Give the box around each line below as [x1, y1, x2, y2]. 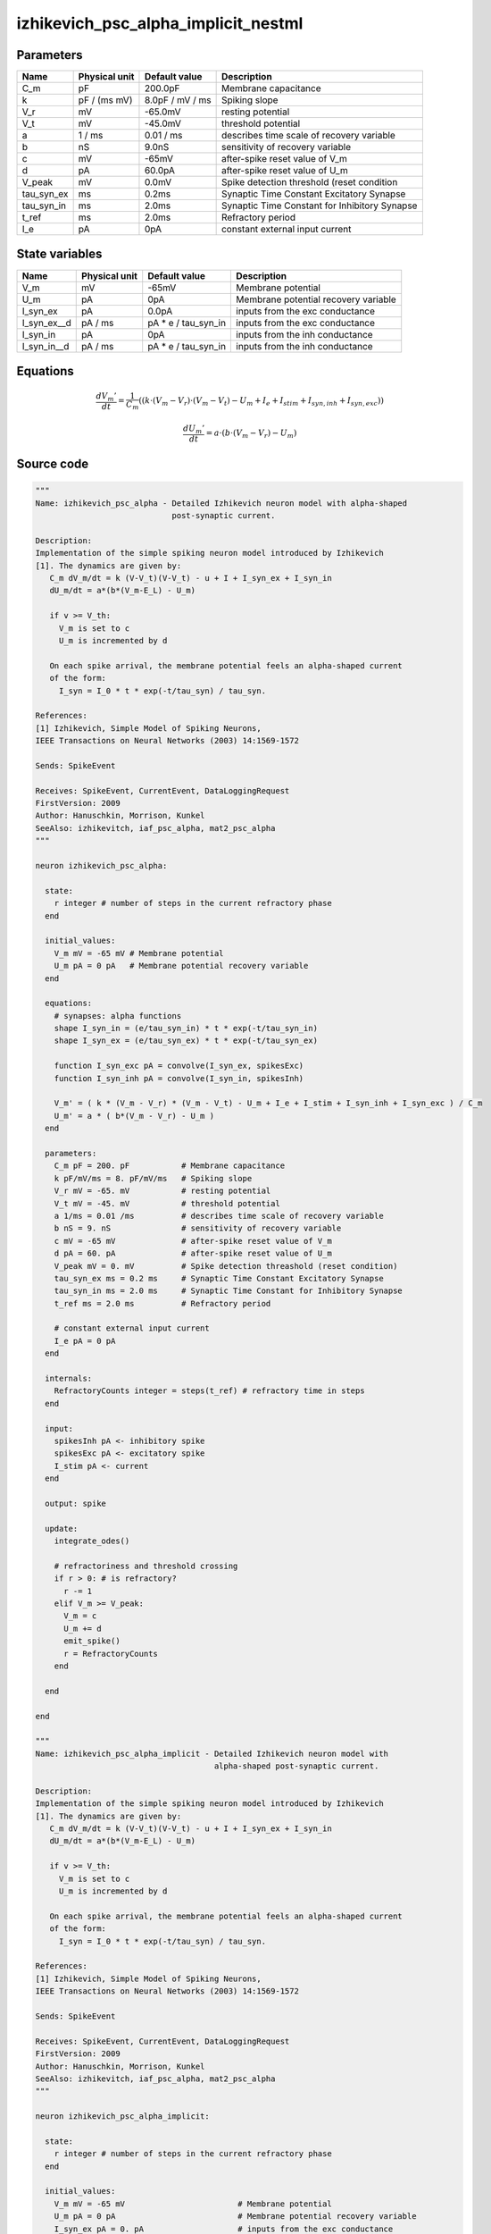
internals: [45, 1373, 93, 1384]
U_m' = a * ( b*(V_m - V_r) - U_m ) [54, 1111, 214, 1121]
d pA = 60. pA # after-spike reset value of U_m [54, 1248, 332, 1259]
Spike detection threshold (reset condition [221, 176, 398, 189]
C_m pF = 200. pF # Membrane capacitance [54, 1161, 286, 1171]
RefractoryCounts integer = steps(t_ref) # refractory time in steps [54, 1386, 365, 1396]
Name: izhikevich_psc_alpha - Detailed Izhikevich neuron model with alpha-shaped [35, 498, 408, 508]
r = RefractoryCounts [63, 1649, 158, 1659]
